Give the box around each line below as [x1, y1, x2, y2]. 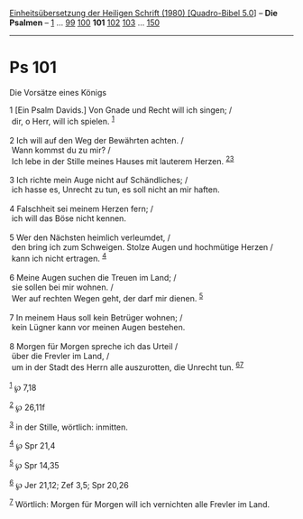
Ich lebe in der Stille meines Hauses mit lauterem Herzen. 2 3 [11, 153, 234, 166]
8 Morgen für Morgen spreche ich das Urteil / [9, 340, 179, 351]
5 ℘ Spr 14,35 [9, 458, 60, 470]
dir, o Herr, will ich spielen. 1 [11, 114, 115, 126]
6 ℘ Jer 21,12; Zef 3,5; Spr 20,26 [9, 477, 129, 490]
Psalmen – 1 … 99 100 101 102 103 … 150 [9, 17, 161, 28]
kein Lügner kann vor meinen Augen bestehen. [11, 321, 186, 332]
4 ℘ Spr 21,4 [9, 439, 56, 450]
